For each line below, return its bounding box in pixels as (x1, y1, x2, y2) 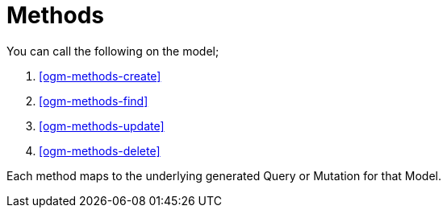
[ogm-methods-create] (39, 68, 161, 83)
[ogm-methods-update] (39, 118, 165, 133)
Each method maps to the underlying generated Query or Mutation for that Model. (6, 168, 442, 183)
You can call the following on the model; (6, 43, 219, 58)
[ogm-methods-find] (39, 93, 148, 108)
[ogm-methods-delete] (39, 143, 161, 158)
